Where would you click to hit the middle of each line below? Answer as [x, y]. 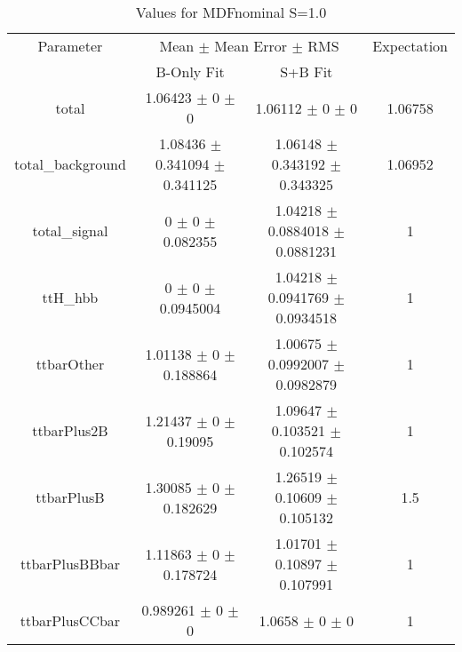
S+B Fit [307, 72]
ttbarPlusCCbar [70, 620]
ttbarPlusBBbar [70, 564]
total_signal [70, 231]
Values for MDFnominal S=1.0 [231, 12]
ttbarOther [70, 364]
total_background [70, 164]
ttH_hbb [70, 297]
